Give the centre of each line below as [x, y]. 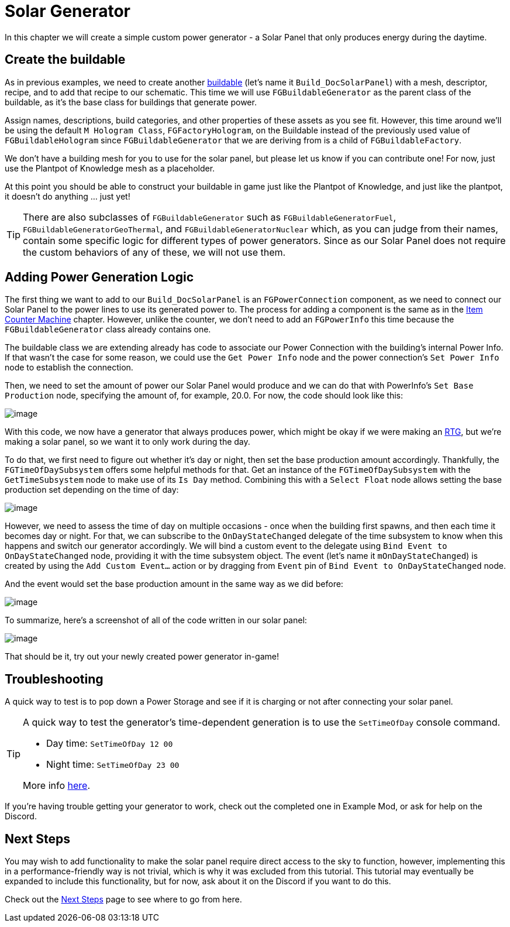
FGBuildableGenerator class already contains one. [108, 329]
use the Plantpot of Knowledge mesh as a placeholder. [110, 168]
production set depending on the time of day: [92, 490]
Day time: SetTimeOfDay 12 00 [110, 744]
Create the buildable [65, 60]
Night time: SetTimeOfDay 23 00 [113, 765]
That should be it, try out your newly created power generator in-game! [142, 657]
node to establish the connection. [69, 368]
